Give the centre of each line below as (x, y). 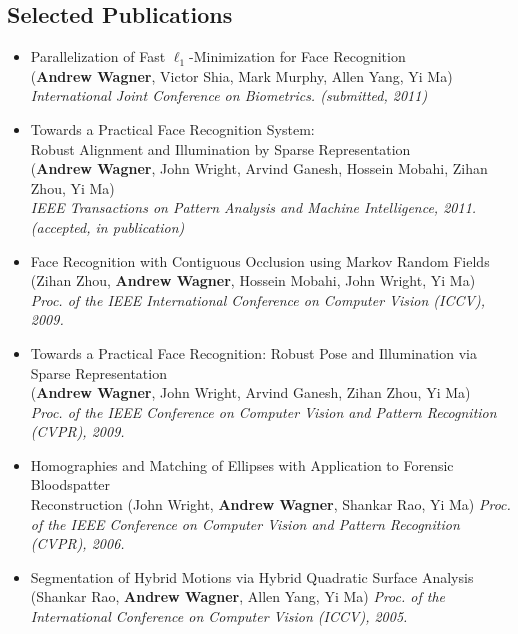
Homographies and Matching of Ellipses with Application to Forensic (242, 464)
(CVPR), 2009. (77, 431)
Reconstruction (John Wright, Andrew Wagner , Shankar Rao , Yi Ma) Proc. (270, 504)
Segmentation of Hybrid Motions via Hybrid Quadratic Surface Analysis (252, 576)
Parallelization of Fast (98, 56)
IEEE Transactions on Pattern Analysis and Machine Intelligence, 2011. (253, 207)
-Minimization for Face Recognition (297, 56)
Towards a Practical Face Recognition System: (172, 128)
